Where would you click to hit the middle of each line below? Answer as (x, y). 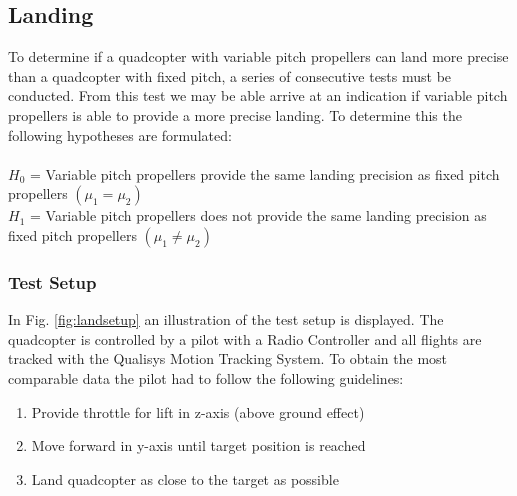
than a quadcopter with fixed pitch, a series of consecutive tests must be (230, 75)
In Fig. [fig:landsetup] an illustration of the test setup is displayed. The (226, 319)
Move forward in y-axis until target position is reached (198, 445)
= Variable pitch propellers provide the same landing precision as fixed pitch (264, 173)
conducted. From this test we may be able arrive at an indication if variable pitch (258, 95)
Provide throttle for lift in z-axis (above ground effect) (198, 411)
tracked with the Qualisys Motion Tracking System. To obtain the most (228, 358)
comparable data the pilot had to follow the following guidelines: (206, 377)
